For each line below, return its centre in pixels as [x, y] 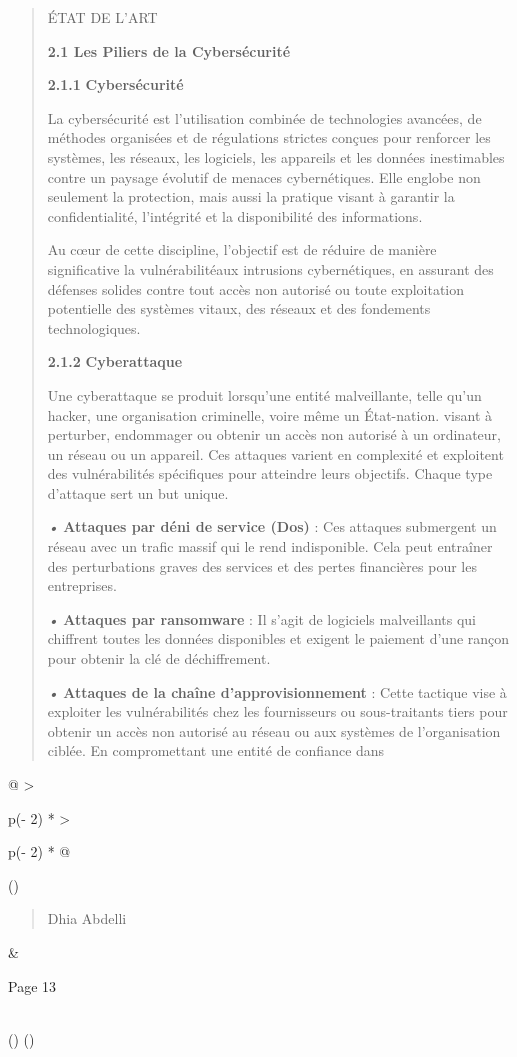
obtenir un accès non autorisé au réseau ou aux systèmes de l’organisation [274, 730]
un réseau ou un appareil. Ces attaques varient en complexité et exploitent [275, 453]
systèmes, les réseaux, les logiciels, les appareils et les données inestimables [276, 156]
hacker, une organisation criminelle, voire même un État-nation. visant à [270, 414]
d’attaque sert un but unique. [138, 492]
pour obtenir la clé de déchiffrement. [159, 658]
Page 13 [32, 985]
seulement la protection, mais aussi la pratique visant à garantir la [251, 196]
